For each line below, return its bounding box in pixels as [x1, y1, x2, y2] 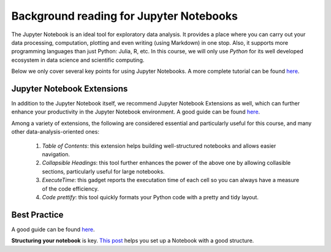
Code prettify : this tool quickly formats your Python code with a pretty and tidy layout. [42, 193, 259, 200]
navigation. [42, 150, 70, 158]
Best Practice [11, 209, 64, 220]
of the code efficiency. [42, 185, 99, 193]
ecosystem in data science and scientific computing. [11, 56, 145, 64]
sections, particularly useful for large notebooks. [42, 167, 165, 175]
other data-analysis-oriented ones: [11, 128, 99, 136]
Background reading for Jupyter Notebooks [11, 9, 238, 23]
